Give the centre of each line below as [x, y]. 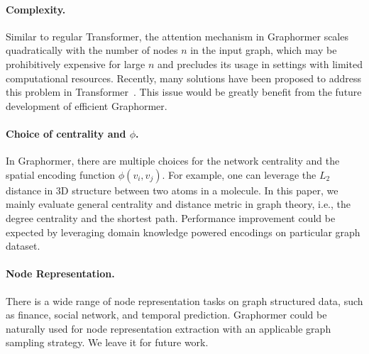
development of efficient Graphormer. [87, 105]
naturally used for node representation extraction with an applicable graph [169, 328]
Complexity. [36, 9]
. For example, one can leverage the [239, 174]
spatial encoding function [61, 174]
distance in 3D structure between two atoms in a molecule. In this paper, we [172, 190]
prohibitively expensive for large [76, 63]
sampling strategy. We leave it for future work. [107, 342]
